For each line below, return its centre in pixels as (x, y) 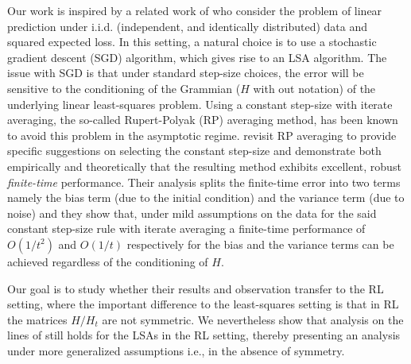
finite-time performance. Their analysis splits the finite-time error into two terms (204, 182)
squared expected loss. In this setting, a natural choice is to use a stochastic (192, 42)
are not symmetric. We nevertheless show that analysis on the (253, 319)
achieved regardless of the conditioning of (108, 261)
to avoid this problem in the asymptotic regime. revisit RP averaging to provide (202, 135)
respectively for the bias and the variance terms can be (260, 244)
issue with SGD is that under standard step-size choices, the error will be (186, 73)
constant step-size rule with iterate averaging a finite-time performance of (186, 228)
